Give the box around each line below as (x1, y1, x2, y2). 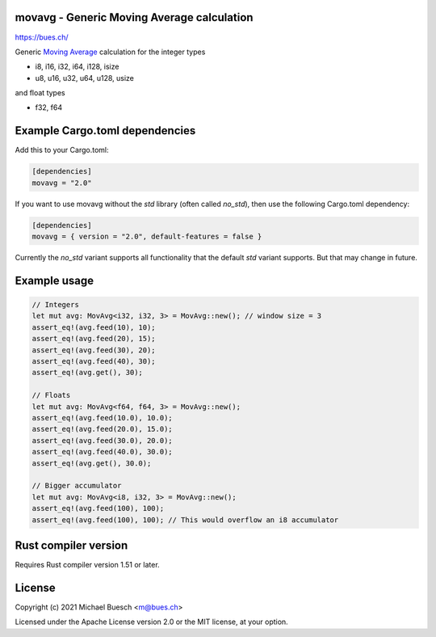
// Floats (31, 390, 71, 400)
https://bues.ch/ (15, 32, 69, 42)
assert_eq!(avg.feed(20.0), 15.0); (31, 424, 173, 434)
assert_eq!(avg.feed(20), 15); (31, 334, 157, 344)
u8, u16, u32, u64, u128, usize (35, 73, 135, 82)
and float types (15, 88, 65, 98)
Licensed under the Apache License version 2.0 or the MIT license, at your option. (15, 617, 288, 626)
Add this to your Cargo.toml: (15, 146, 109, 155)
